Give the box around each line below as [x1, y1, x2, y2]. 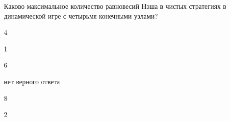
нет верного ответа [4, 76, 60, 86]
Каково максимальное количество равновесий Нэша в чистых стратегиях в [4, 1, 227, 11]
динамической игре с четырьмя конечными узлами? [4, 10, 158, 21]
